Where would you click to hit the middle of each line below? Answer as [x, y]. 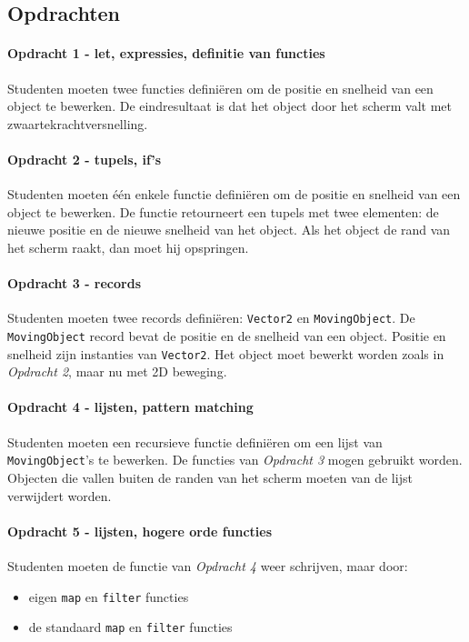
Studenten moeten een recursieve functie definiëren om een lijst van [195, 441]
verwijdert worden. [60, 495]
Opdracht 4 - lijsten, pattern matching [130, 407]
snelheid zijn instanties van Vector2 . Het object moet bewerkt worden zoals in [226, 353]
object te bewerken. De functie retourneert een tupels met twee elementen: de [223, 211]
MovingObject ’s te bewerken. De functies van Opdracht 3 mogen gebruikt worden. [235, 460]
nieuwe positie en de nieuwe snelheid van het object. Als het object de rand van [229, 230]
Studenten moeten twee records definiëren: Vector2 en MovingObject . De [211, 318]
